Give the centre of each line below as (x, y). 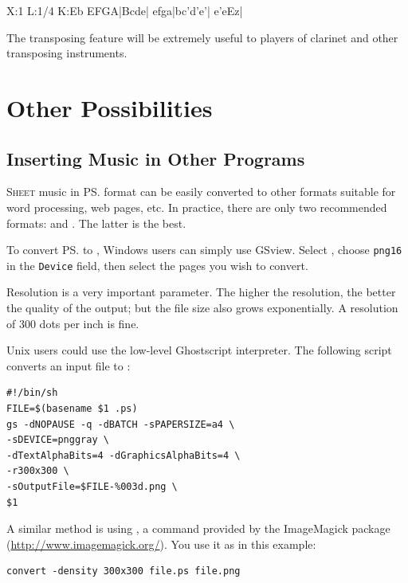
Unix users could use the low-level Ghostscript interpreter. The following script (199, 350)
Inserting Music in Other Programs (156, 158)
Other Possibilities (110, 107)
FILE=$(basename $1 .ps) (72, 409)
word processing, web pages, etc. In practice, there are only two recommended (197, 207)
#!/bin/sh (32, 393)
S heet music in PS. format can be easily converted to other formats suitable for (201, 192)
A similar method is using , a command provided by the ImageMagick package (198, 528)
